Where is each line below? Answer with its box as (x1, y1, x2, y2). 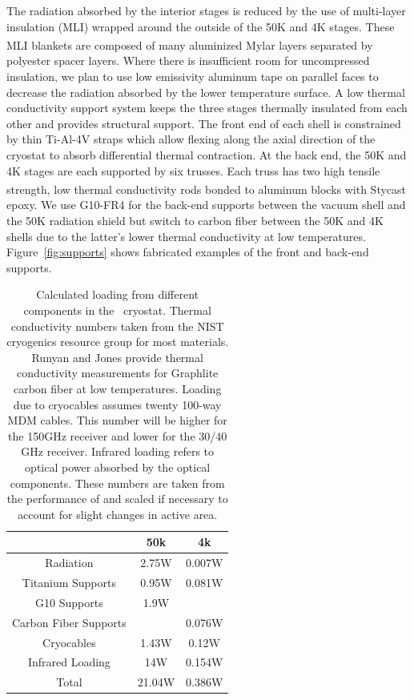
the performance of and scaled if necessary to (6, 490, 228, 507)
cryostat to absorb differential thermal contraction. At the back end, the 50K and (6, 147, 407, 163)
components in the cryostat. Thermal (23, 302, 211, 318)
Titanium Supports (22, 574, 116, 590)
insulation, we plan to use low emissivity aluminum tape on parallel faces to (6, 68, 379, 85)
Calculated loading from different (36, 286, 199, 303)
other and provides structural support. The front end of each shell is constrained (6, 115, 401, 131)
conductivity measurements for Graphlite (17, 364, 219, 381)
